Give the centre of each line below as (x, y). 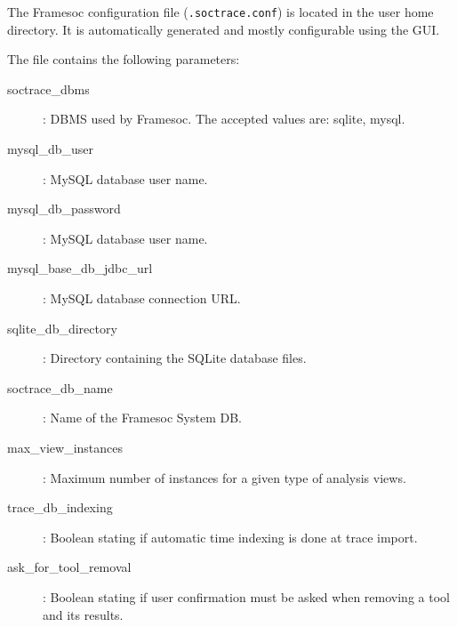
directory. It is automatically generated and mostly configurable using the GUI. (224, 29)
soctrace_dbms (48, 88)
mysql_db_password (64, 209)
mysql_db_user (51, 149)
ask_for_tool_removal (69, 567)
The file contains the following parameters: (124, 59)
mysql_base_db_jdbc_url (80, 268)
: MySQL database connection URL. (142, 298)
